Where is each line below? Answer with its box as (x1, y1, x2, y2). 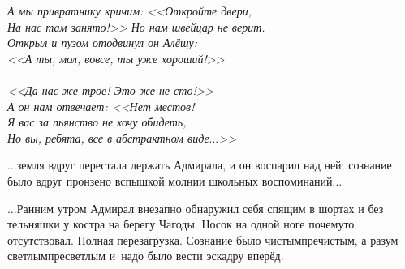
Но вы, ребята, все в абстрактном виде (7, 129, 209, 146)
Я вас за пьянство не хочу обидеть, (7, 113, 187, 130)
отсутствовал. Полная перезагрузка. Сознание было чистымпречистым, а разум (7, 231, 399, 248)
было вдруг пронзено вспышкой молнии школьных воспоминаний (7, 172, 333, 189)
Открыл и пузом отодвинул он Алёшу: (7, 34, 197, 51)
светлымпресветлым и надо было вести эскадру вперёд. (7, 247, 284, 264)
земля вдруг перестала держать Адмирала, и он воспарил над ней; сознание (16, 156, 392, 173)
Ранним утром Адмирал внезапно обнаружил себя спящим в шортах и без (16, 199, 384, 216)
